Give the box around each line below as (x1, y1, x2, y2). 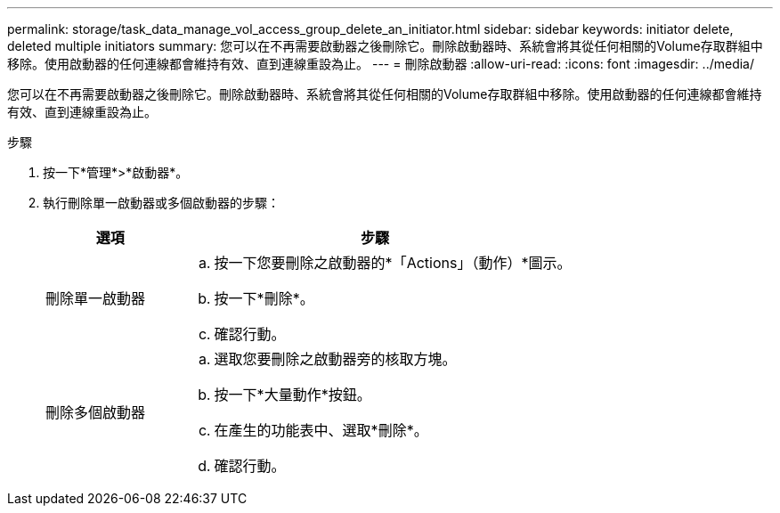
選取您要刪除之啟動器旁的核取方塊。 (214, 350, 457, 368)
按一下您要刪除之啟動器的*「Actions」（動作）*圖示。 (214, 254, 572, 272)
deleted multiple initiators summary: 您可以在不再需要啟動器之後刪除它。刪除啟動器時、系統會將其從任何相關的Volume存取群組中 (7, 38, 763, 53)
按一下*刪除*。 (214, 289, 314, 307)
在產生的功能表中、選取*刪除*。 (214, 421, 428, 439)
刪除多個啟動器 (45, 403, 146, 421)
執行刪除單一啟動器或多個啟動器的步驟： (43, 195, 280, 210)
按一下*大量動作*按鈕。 (214, 386, 371, 403)
